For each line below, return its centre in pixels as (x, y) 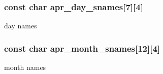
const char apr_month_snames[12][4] (82, 48)
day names (21, 26)
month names (25, 67)
